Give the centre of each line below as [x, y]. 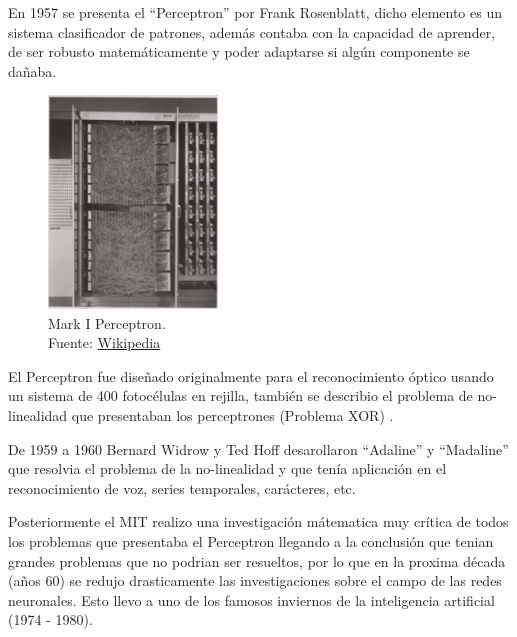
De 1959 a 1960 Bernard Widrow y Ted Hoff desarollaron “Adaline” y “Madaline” [258, 448]
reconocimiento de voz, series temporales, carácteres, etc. [182, 487]
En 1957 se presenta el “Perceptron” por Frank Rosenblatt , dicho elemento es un [255, 12]
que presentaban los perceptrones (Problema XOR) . [232, 414]
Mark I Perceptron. [107, 322]
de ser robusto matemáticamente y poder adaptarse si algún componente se [239, 51]
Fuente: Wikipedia [104, 342]
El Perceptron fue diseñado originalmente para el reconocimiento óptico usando [251, 375]
